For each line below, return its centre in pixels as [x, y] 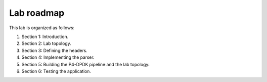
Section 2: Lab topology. [46, 43]
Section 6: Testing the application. [56, 71]
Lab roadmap [37, 13]
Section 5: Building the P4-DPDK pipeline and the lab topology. [86, 64]
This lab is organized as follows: [42, 28]
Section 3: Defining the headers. [54, 50]
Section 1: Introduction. [45, 37]
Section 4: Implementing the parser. [58, 57]
